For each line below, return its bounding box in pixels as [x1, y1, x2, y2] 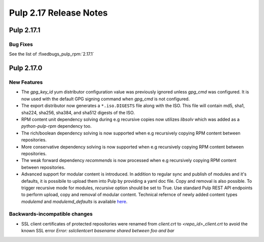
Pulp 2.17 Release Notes [9, 7, 108, 18]
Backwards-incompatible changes [9, 211, 93, 218]
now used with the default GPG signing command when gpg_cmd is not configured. [21, 96, 190, 102]
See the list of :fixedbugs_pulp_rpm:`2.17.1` [9, 51, 94, 57]
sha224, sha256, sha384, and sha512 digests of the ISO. [21, 110, 135, 115]
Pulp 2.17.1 [9, 26, 41, 34]
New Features [9, 79, 43, 86]
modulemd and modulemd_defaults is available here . [21, 198, 128, 204]
